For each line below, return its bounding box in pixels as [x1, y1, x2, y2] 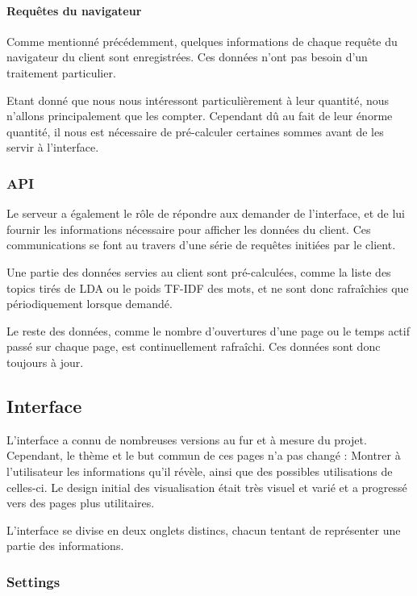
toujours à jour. [6, 353, 84, 370]
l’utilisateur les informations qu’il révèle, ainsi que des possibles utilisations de [6, 462, 393, 479]
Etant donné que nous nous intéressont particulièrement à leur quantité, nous [6, 91, 390, 108]
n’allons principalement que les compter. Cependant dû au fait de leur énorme [6, 107, 393, 124]
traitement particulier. [6, 64, 116, 81]
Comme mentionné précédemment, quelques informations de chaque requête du [6, 32, 398, 49]
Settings [6, 571, 60, 591]
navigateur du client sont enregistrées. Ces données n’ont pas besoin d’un [6, 48, 368, 65]
